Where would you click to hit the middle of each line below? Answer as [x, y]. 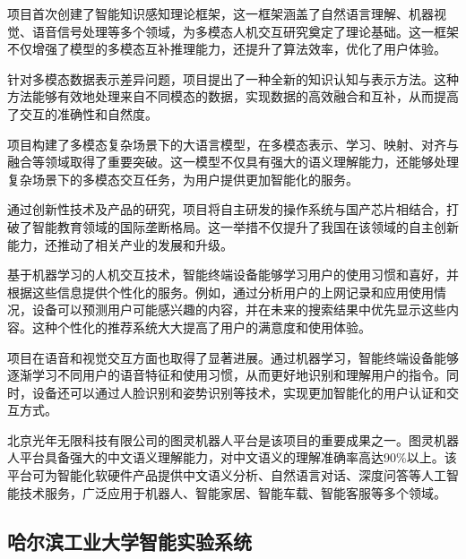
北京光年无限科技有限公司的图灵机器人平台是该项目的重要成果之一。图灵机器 [233, 439]
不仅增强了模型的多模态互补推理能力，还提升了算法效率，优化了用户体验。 [227, 49]
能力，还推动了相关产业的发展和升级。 [120, 244]
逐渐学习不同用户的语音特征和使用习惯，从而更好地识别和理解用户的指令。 [227, 375]
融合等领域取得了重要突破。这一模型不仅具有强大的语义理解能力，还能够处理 [233, 162]
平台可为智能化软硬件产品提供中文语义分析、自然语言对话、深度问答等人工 [227, 475]
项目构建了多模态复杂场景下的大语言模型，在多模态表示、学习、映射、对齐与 [233, 144]
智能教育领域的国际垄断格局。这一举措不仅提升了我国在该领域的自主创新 [245, 226]
